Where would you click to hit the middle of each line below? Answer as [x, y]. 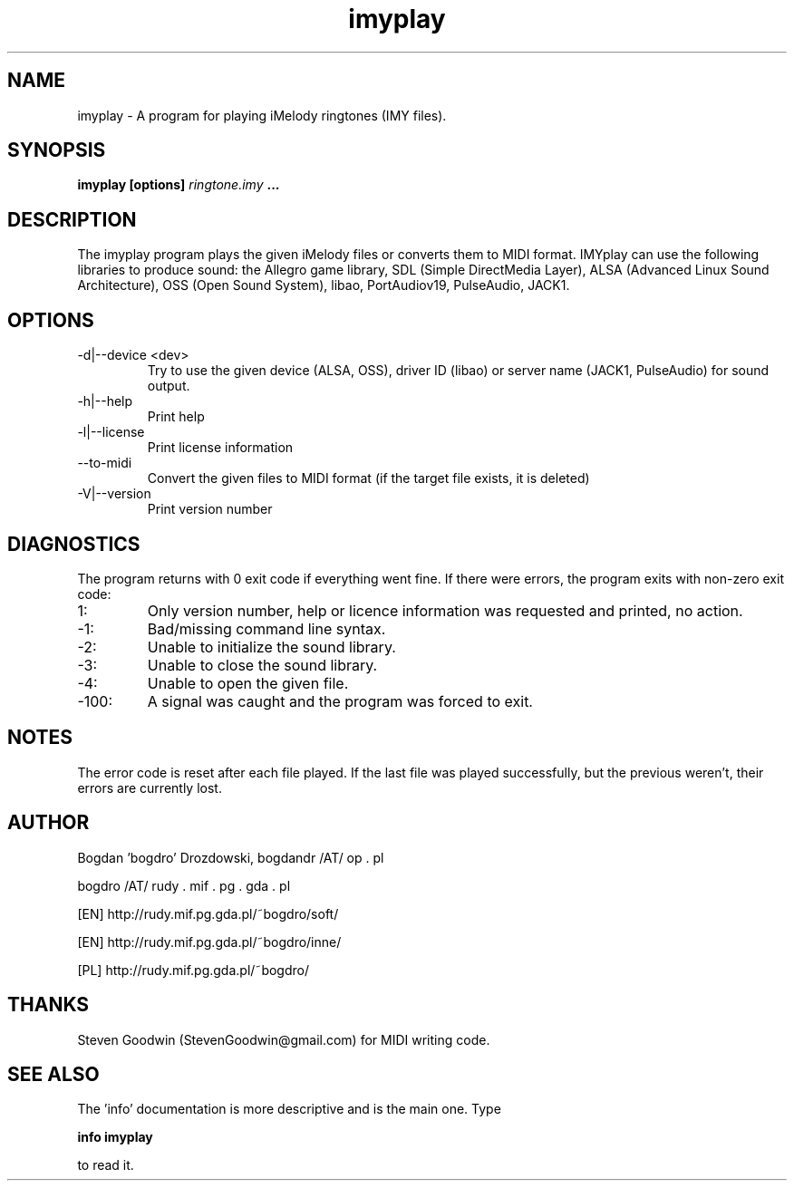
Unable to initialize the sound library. [271, 647]
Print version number [210, 509]
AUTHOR [48, 823]
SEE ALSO [53, 1074]
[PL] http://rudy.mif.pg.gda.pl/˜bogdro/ [194, 970]
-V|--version [114, 494]
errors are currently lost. [150, 787]
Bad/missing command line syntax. [266, 628]
